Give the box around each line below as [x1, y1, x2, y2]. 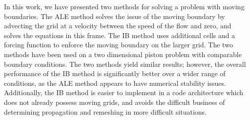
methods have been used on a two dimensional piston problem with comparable [4, 49, 242, 59]
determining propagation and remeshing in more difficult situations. [4, 106, 207, 117]
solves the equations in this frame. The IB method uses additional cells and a [4, 30, 235, 40]
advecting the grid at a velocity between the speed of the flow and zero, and [4, 20, 231, 31]
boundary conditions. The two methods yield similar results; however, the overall [4, 59, 246, 69]
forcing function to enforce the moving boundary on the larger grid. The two [4, 40, 233, 50]
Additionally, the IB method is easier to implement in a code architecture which [4, 87, 244, 98]
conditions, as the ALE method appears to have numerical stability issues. [4, 78, 226, 88]
